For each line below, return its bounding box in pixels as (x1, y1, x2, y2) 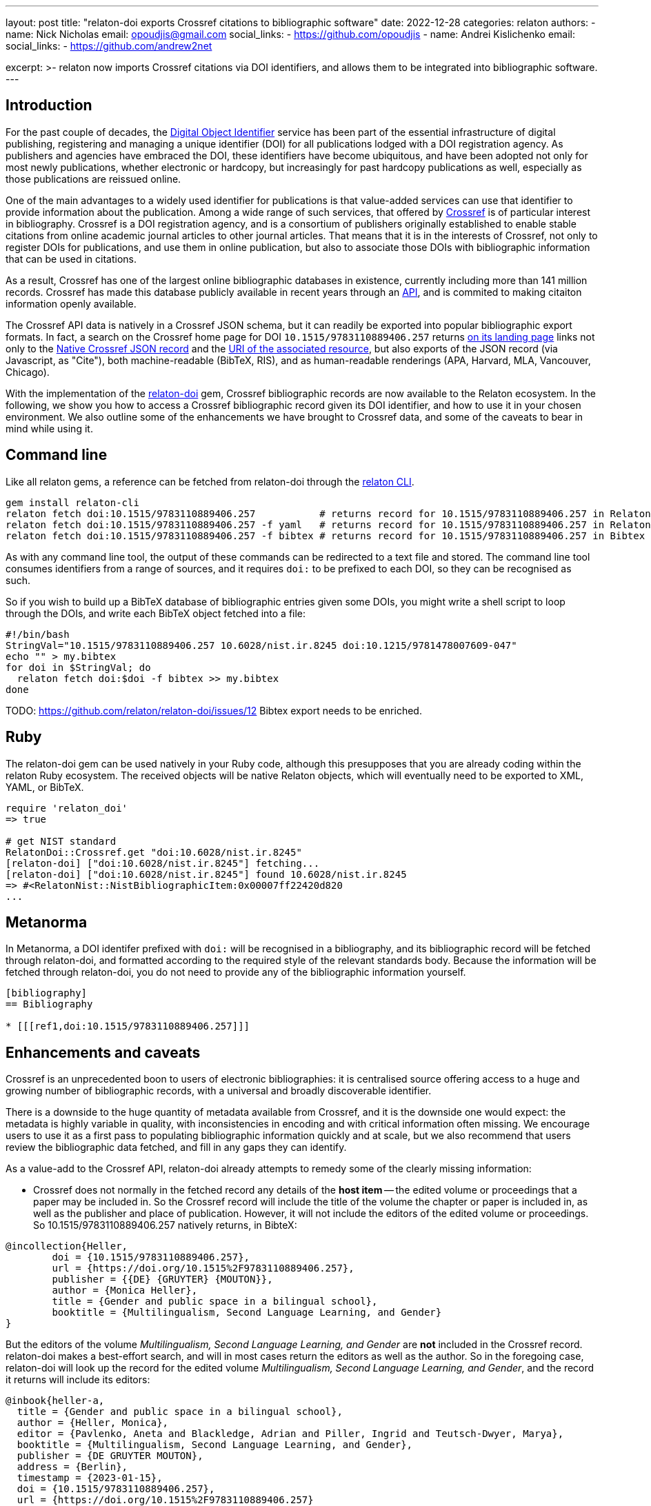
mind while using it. (6, 422, 93, 434)
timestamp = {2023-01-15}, (17, 1472, 163, 1484)
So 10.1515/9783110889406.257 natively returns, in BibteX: (33, 1219, 297, 1232)
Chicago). (6, 365, 50, 378)
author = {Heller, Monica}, (17, 1417, 169, 1429)
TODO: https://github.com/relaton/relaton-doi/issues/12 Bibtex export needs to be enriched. (6, 704, 422, 716)
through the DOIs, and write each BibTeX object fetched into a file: (6, 607, 306, 619)
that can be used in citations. (6, 252, 137, 265)
